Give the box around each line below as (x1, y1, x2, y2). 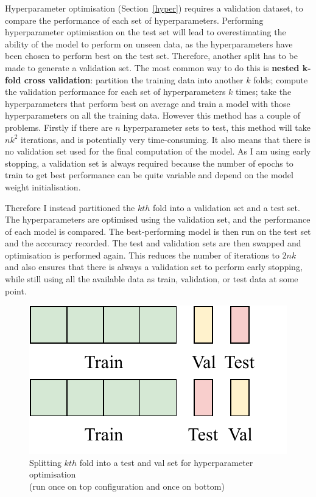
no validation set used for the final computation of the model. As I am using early (5, 145, 311, 158)
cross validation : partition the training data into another (24, 73, 244, 86)
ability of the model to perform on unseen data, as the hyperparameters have (5, 37, 293, 50)
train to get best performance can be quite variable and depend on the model (5, 169, 293, 181)
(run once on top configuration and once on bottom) (29, 480, 225, 493)
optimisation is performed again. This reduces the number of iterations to (5, 248, 279, 261)
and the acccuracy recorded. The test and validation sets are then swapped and (5, 237, 301, 249)
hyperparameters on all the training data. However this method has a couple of (5, 109, 300, 122)
